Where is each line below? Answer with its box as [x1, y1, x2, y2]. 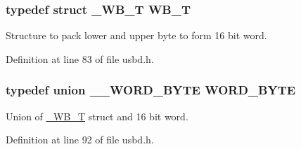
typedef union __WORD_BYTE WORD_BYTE [6, 81, 296, 99]
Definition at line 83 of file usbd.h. [6, 51, 154, 66]
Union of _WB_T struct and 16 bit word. [6, 108, 188, 123]
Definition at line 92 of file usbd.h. [6, 132, 154, 147]
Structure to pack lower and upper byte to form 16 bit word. [6, 28, 267, 43]
